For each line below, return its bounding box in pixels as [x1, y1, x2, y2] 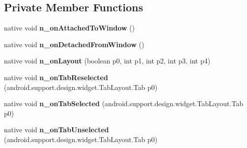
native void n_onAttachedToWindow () [4, 23, 135, 33]
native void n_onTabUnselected [4, 124, 109, 135]
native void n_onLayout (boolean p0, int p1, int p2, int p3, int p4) [4, 56, 211, 66]
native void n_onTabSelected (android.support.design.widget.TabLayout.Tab [4, 98, 244, 109]
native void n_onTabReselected [4, 72, 108, 82]
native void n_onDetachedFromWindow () [4, 39, 144, 49]
